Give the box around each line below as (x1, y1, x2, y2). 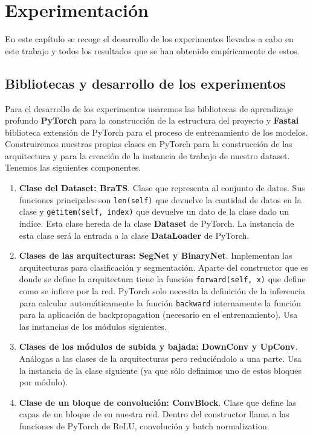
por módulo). (19, 376, 68, 388)
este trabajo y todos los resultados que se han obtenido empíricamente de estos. (5, 44, 300, 57)
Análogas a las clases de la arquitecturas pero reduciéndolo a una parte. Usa (19, 352, 302, 365)
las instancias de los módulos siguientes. (19, 320, 167, 332)
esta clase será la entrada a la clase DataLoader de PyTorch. (19, 229, 250, 241)
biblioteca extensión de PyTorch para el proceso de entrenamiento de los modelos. (5, 125, 308, 138)
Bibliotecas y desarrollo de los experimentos (5, 74, 286, 92)
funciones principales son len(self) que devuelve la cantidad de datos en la (19, 193, 302, 206)
